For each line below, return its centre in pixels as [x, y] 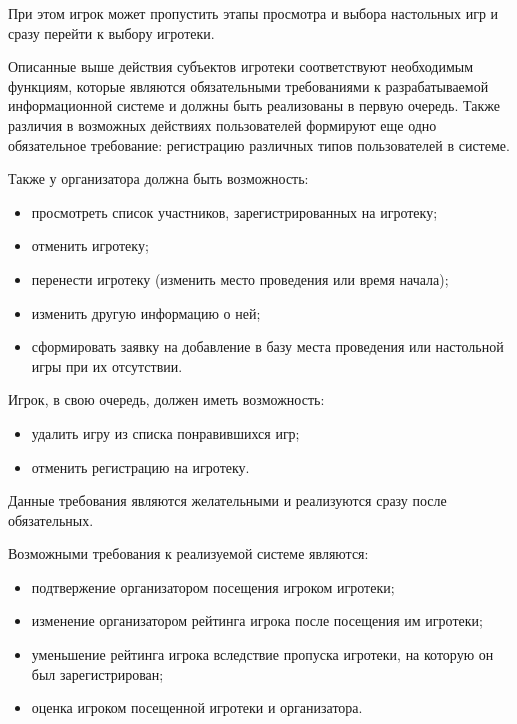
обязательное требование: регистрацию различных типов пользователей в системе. [259, 144]
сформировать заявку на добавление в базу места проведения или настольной [267, 346]
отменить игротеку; [90, 245]
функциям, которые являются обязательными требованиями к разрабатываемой [248, 85]
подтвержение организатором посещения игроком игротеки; [213, 586]
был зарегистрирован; [97, 673]
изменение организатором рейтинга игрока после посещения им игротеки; [257, 620]
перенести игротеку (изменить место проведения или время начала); [240, 278]
